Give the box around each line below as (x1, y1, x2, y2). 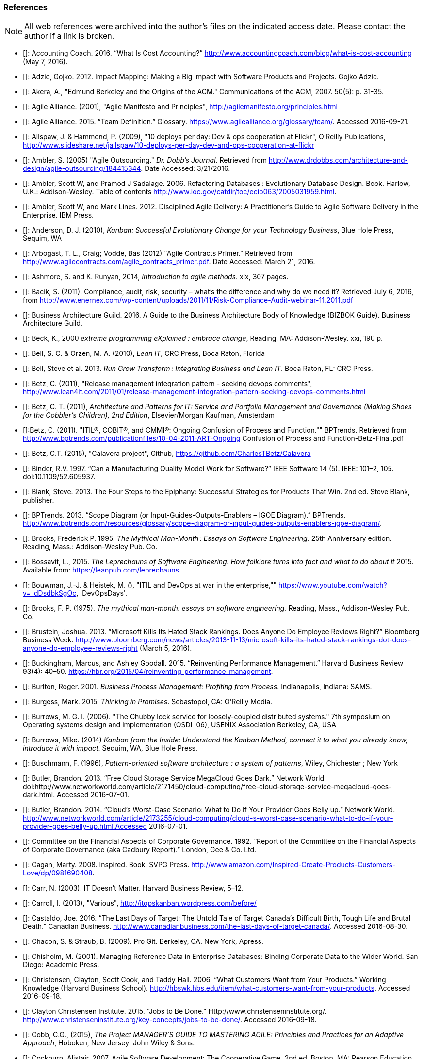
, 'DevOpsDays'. (76, 589, 127, 598)
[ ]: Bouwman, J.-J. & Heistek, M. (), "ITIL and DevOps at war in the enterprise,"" (23, 581, 277, 589)
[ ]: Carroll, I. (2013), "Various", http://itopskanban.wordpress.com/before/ (23, 899, 257, 908)
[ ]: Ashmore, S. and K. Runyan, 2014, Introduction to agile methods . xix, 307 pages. (23, 272, 289, 281)
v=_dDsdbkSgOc (23, 589, 77, 598)
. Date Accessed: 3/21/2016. (141, 164, 230, 173)
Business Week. (23, 636, 74, 644)
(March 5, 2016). (139, 644, 192, 653)
